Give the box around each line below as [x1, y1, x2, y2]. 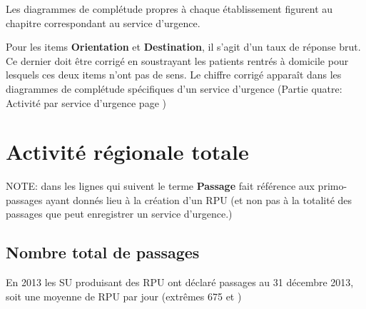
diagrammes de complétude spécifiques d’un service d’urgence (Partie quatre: [6, 81, 342, 96]
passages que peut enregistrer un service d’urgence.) [6, 206, 233, 221]
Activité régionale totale [6, 137, 249, 166]
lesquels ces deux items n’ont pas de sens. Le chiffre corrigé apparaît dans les [6, 67, 342, 82]
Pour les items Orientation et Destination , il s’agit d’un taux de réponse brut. [6, 39, 361, 54]
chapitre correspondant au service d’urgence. [6, 15, 200, 30]
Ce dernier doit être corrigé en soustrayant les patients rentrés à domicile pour [6, 53, 349, 68]
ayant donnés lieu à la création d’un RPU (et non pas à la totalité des [46, 192, 352, 207]
